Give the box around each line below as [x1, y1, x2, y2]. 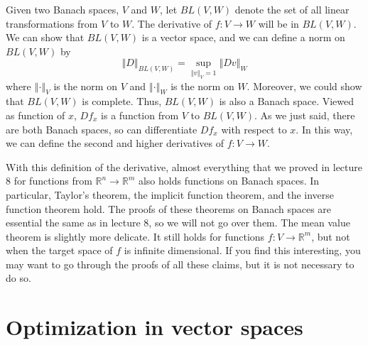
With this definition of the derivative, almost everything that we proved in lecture [6, 159, 362, 174]
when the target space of [6, 243, 113, 258]
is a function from [101, 107, 179, 122]
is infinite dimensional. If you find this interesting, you [124, 243, 361, 258]
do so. [6, 270, 31, 285]
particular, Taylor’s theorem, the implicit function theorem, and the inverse [6, 187, 335, 202]
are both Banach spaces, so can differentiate [6, 121, 197, 136]
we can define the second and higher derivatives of [6, 136, 224, 150]
